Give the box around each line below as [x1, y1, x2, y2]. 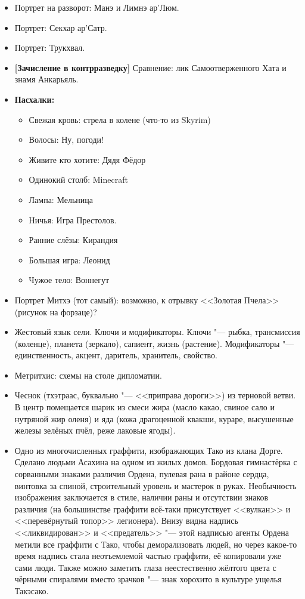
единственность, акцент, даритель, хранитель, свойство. [14, 349, 217, 361]
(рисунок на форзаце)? [14, 305, 97, 318]
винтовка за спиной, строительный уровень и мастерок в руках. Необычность [14, 479, 297, 492]
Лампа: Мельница [29, 193, 93, 205]
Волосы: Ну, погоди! [29, 133, 104, 146]
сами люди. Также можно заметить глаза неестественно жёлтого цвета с [14, 561, 276, 573]
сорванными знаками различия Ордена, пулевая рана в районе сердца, [14, 468, 269, 480]
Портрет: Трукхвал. [14, 41, 85, 54]
